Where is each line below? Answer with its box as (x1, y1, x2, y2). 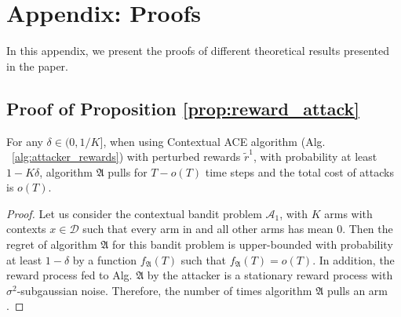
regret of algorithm (6, 236, 97, 253)
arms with (324, 205, 373, 221)
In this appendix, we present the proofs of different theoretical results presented (6, 42, 389, 59)
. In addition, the (312, 251, 395, 268)
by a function (72, 251, 137, 268)
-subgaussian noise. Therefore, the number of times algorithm (16, 282, 312, 298)
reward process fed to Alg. (6, 267, 133, 283)
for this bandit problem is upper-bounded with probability (112, 236, 393, 253)
